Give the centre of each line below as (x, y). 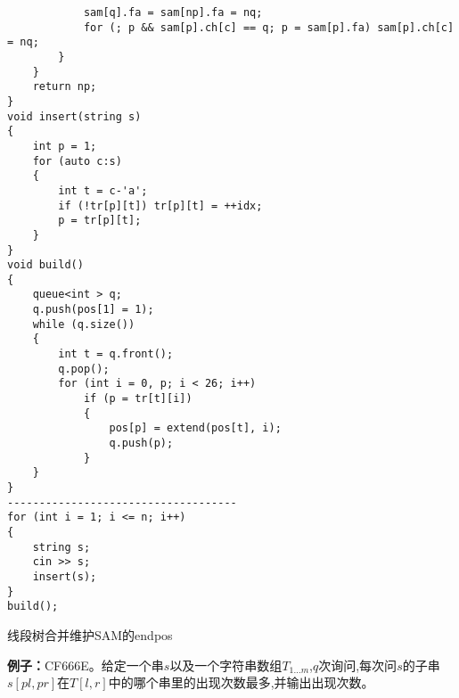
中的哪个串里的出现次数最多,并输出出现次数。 (241, 682)
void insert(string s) (74, 116)
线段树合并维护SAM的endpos (90, 634)
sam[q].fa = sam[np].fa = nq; (173, 12)
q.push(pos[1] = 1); (93, 310)
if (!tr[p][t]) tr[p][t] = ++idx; (160, 205)
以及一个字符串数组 (226, 665)
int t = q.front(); (116, 354)
